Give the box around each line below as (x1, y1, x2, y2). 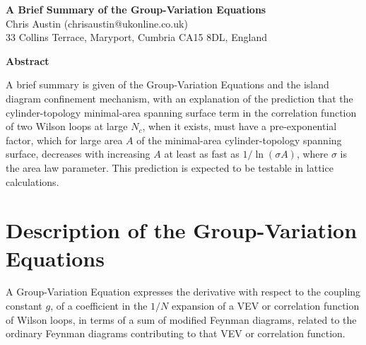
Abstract (6, 53, 49, 68)
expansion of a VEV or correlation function (171, 298, 360, 313)
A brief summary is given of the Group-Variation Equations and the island (6, 77, 329, 92)
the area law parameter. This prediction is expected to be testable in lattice (6, 160, 333, 175)
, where (296, 146, 329, 161)
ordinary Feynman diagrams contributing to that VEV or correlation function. (6, 326, 346, 341)
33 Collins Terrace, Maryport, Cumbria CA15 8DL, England (6, 30, 267, 45)
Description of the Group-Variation (6, 216, 358, 245)
